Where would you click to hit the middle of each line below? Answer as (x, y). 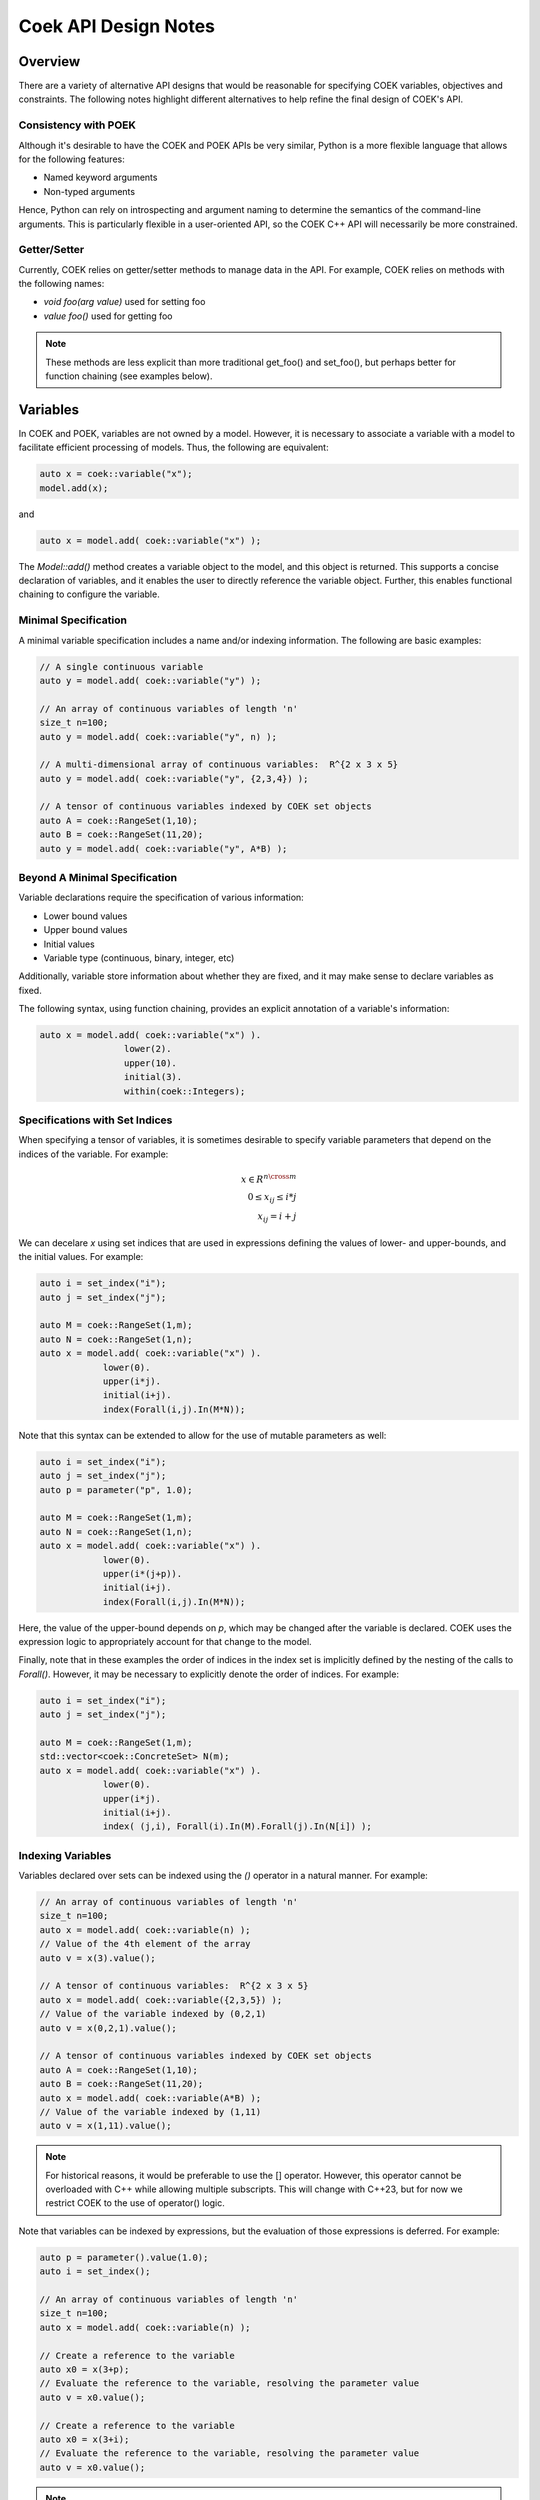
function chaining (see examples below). (129, 376)
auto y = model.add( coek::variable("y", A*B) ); (163, 848)
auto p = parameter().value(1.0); (124, 2257)
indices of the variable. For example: (93, 1154)
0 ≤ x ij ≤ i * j (272, 1198)
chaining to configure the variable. (89, 594)
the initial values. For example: (81, 1257)
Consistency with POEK (77, 125)
